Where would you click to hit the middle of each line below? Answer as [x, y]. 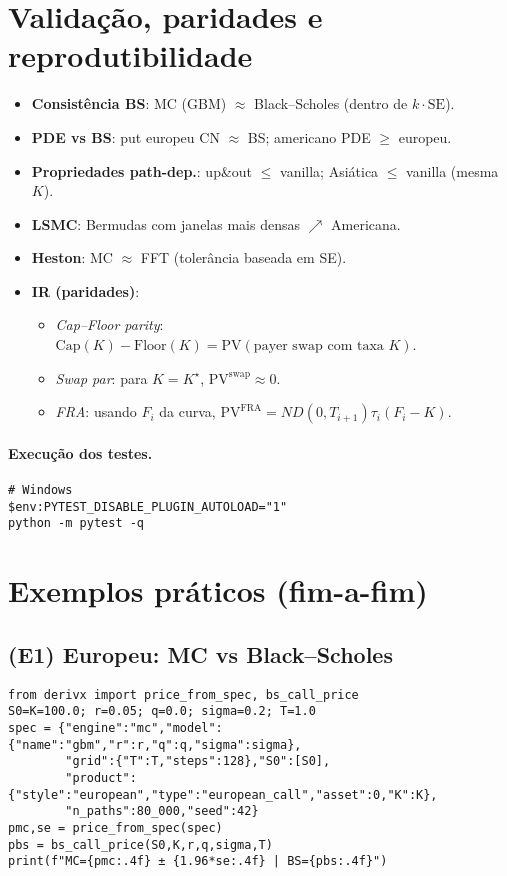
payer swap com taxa [318, 346]
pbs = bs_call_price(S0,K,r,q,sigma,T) [140, 844]
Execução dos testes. [80, 452]
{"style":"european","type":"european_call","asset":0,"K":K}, [223, 794]
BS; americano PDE [309, 136]
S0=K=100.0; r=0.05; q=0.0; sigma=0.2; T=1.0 [162, 711]
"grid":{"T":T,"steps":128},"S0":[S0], [198, 761]
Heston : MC [72, 257]
